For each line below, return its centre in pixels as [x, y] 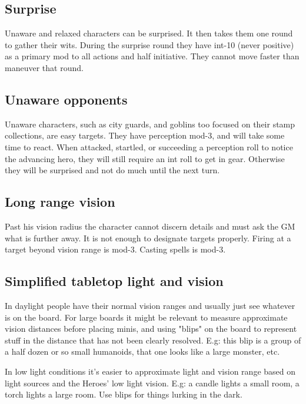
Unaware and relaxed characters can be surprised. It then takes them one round [149, 33]
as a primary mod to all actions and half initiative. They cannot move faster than [152, 56]
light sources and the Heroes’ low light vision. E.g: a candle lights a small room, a [152, 383]
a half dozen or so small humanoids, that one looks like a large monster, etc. [142, 351]
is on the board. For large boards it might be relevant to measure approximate [146, 317]
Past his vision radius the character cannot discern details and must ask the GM [150, 226]
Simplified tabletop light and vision [114, 281]
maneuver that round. [44, 67]
